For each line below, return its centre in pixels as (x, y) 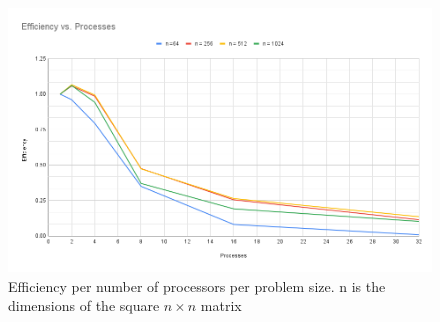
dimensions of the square (84, 305)
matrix (221, 305)
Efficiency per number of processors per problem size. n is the (197, 285)
